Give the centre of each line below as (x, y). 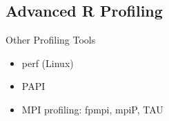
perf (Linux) (48, 63)
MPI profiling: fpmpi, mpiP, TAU (92, 109)
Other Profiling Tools (51, 40)
